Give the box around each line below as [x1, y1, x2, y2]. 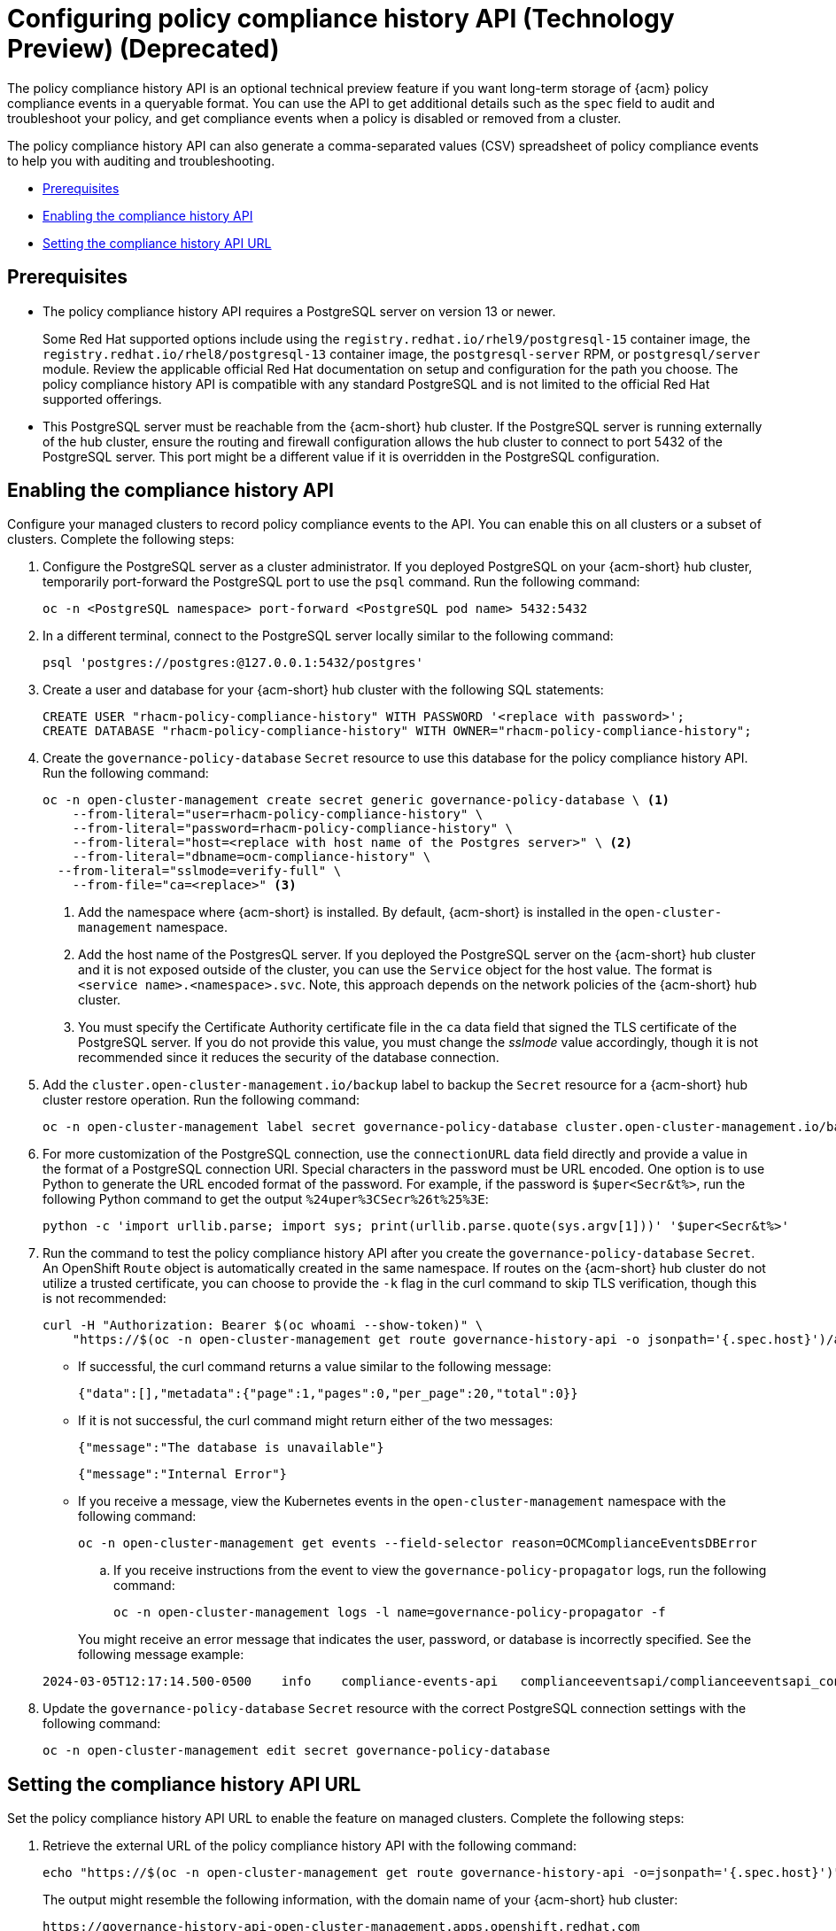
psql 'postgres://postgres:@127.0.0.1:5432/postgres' [43, 655, 423, 671]
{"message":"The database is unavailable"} [78, 1440, 384, 1455]
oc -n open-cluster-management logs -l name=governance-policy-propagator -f [113, 1605, 666, 1620]
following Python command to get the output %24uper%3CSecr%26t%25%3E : [43, 1191, 489, 1207]
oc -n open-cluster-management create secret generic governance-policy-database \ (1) [43, 793, 670, 808]
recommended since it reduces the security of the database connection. [78, 1050, 499, 1066]
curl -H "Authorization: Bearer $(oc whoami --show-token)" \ [43, 1318, 484, 1333]
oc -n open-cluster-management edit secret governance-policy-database [43, 1743, 551, 1758]
